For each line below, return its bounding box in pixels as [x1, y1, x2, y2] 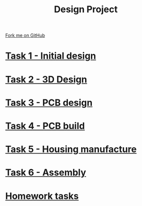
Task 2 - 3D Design [5, 73, 87, 85]
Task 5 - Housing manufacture [5, 144, 137, 155]
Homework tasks [5, 190, 79, 202]
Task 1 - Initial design [5, 50, 96, 62]
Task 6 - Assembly [5, 167, 86, 178]
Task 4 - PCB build [5, 120, 85, 132]
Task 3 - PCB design [5, 97, 93, 108]
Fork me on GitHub [5, 32, 45, 39]
